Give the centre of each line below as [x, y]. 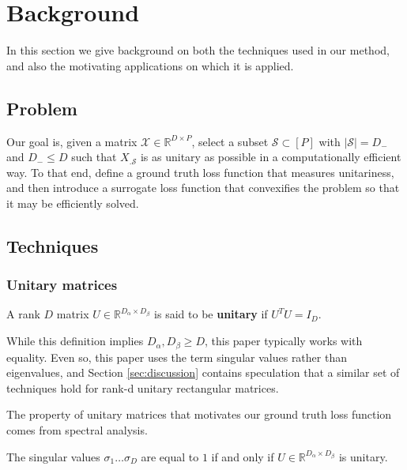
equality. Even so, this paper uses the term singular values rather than [177, 357]
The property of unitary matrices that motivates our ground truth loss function [199, 414]
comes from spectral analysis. [77, 429]
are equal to [170, 456]
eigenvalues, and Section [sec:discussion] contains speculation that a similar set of [203, 372]
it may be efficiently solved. [73, 203]
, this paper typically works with [283, 341]
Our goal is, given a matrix [72, 141]
